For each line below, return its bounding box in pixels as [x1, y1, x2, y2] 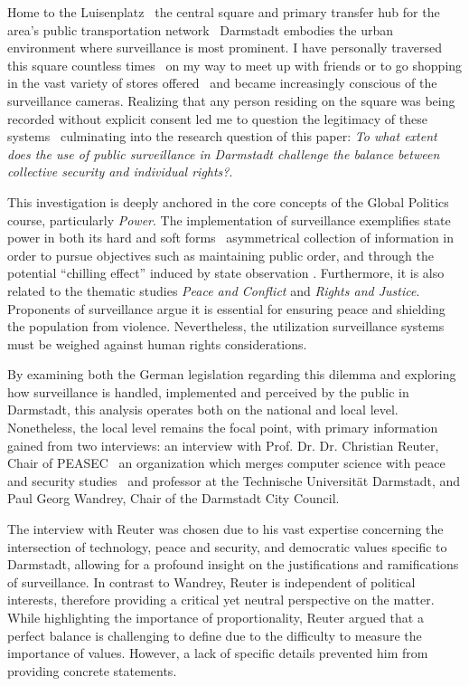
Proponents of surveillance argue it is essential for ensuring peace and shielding [7, 299, 446, 318]
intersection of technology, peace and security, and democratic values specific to [7, 537, 447, 556]
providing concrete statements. [7, 661, 177, 680]
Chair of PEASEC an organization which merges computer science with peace [7, 453, 446, 472]
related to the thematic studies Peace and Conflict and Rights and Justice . [7, 281, 420, 300]
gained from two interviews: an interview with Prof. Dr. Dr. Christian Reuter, [7, 435, 439, 454]
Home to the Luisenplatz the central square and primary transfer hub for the [7, 3, 440, 21]
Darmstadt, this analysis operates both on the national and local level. [7, 400, 399, 419]
